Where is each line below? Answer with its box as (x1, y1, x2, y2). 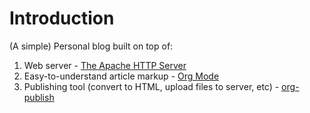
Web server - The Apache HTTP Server (23, 59, 187, 71)
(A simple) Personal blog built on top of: (9, 40, 174, 52)
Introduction (9, 7, 115, 30)
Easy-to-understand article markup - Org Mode (23, 70, 220, 82)
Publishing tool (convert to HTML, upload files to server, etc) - (23, 80, 280, 92)
